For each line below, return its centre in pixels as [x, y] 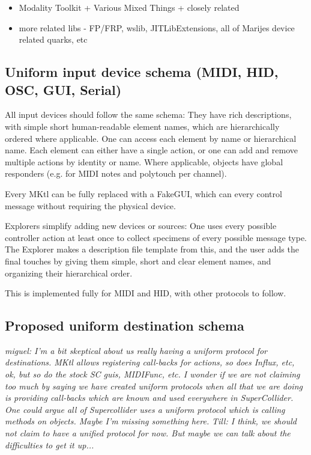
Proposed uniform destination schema [125, 325]
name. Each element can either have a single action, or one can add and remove [151, 150]
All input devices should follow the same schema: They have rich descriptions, [148, 115]
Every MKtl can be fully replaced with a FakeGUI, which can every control [143, 193]
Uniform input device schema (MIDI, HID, [142, 72]
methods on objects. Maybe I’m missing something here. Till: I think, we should [151, 421]
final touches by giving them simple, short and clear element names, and [138, 261]
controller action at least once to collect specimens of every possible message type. [156, 237]
